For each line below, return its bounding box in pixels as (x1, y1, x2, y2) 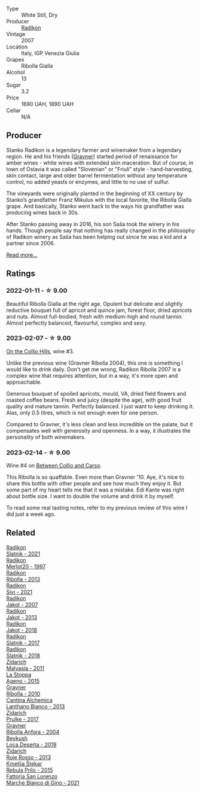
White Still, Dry (21, 11, 58, 19)
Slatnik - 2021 (6, 550, 41, 557)
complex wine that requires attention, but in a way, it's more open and (6, 372, 178, 379)
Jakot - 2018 (6, 626, 38, 633)
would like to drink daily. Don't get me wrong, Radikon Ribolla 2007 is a (6, 365, 181, 373)
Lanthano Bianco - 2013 (6, 703, 65, 710)
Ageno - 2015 (6, 677, 40, 684)
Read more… (6, 251, 38, 258)
